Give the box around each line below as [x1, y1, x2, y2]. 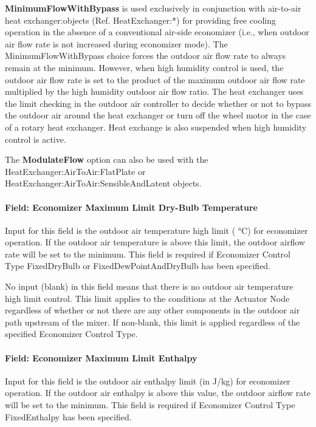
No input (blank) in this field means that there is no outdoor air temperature [5, 280, 294, 293]
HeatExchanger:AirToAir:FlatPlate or [5, 165, 146, 177]
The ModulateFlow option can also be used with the [5, 153, 208, 166]
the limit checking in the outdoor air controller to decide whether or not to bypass [5, 97, 311, 109]
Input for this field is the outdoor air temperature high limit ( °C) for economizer [5, 224, 308, 236]
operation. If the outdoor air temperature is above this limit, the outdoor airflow [5, 236, 305, 248]
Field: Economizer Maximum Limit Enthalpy [5, 351, 197, 364]
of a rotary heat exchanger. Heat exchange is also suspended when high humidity [5, 120, 307, 133]
